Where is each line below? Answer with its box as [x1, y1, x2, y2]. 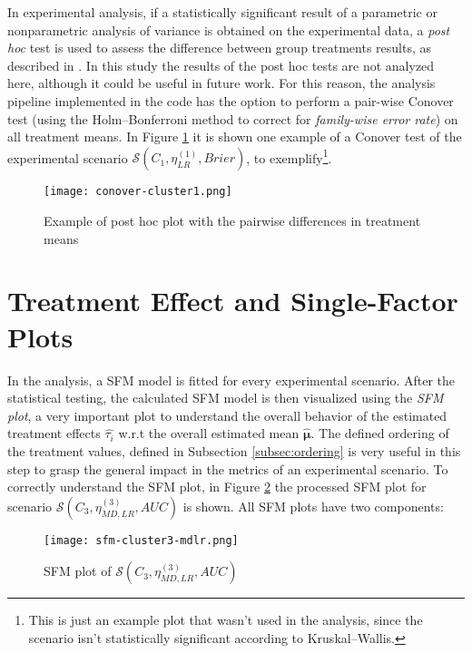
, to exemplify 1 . [246, 145, 332, 167]
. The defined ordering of [310, 424, 449, 443]
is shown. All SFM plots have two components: [182, 496, 444, 515]
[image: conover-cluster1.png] [44, 185, 232, 199]
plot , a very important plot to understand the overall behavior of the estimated [7, 405, 447, 424]
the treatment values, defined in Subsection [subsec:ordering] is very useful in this [7, 441, 461, 460]
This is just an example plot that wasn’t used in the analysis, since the [28, 610, 423, 629]
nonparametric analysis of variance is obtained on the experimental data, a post [7, 20, 450, 39]
